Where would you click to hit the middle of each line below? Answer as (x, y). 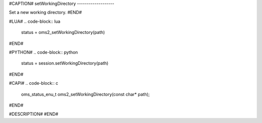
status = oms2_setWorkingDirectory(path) (63, 32)
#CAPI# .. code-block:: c (33, 83)
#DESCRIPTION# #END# (33, 114)
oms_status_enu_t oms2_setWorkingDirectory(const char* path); (85, 94)
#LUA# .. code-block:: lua (35, 21)
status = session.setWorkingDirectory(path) (65, 63)
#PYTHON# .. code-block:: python (43, 52)
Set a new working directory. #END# (45, 13)
